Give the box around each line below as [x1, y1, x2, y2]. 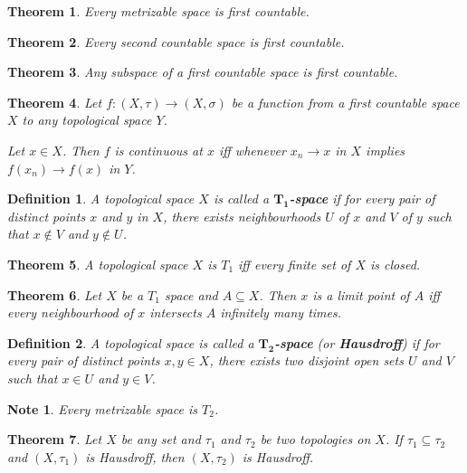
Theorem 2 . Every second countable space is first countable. [7, 32, 345, 51]
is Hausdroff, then [85, 447, 185, 466]
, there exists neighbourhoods [163, 206, 321, 225]
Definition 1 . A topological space [7, 189, 195, 208]
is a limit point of [312, 285, 410, 304]
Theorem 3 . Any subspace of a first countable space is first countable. [7, 62, 398, 81]
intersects [149, 303, 202, 322]
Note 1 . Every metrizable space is [7, 399, 197, 418]
